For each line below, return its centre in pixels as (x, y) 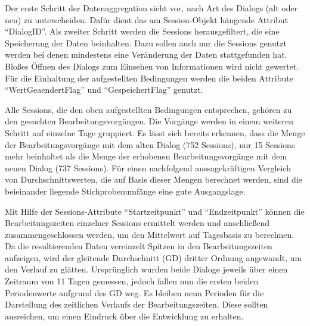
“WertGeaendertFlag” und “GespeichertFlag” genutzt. (104, 90)
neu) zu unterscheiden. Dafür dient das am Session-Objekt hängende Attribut (147, 19)
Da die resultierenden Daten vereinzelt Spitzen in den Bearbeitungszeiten (139, 246)
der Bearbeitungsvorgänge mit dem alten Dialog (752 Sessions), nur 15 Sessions (150, 144)
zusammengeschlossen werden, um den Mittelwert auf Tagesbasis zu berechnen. (150, 234)
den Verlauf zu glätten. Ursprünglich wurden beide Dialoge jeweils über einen (146, 269)
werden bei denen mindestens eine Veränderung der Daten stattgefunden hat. (146, 54)
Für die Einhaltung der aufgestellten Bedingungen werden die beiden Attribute (149, 78)
